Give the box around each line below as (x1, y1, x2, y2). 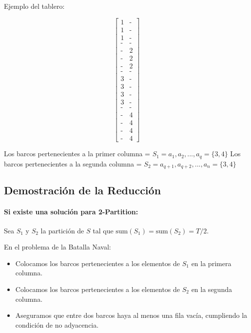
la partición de (40, 225, 84, 235)
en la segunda (191, 284, 232, 294)
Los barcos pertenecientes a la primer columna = (4, 148, 150, 159)
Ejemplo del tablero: (4, 1, 65, 11)
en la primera (191, 258, 232, 268)
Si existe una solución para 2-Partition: (4, 207, 138, 217)
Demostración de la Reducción (4, 183, 161, 198)
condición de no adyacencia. (15, 319, 99, 330)
